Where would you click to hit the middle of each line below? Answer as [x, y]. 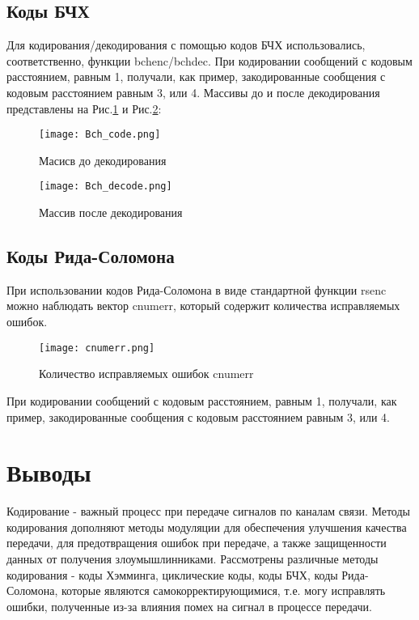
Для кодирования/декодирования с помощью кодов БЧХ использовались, [186, 45]
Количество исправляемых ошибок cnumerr [146, 374]
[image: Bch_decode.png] [106, 187]
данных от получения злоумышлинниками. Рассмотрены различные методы [193, 558]
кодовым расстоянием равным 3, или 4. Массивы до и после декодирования [193, 92]
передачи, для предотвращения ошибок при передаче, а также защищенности [197, 543]
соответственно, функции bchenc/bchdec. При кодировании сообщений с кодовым [209, 60]
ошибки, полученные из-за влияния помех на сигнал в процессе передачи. [189, 606]
